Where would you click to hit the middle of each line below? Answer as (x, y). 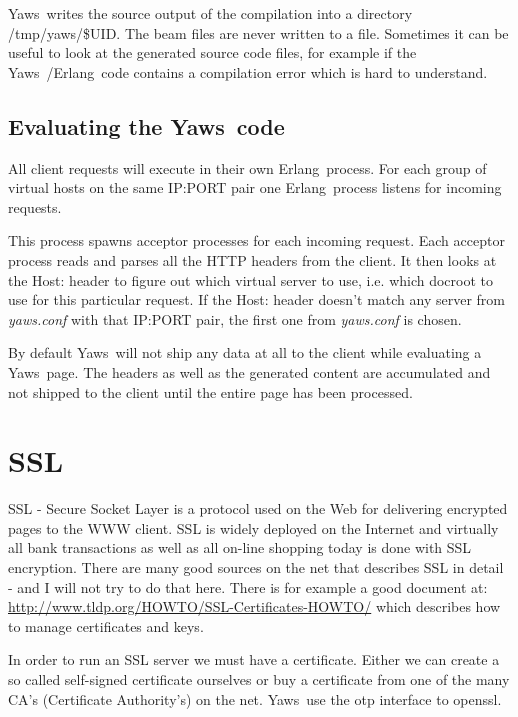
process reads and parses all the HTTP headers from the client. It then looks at (252, 259)
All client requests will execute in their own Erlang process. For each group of (247, 167)
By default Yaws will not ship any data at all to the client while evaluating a (245, 352)
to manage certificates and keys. (106, 625)
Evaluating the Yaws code (146, 125)
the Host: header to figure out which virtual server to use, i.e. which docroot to (251, 279)
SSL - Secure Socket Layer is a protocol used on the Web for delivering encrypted (258, 508)
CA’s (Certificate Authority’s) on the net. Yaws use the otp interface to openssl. (255, 698)
